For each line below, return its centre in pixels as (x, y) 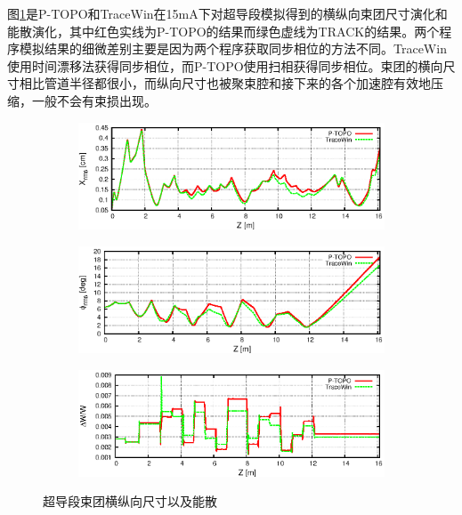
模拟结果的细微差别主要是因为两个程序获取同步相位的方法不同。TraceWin (233, 48)
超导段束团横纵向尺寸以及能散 (130, 501)
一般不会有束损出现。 (94, 100)
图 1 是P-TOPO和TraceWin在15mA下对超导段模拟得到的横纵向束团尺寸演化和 (227, 13)
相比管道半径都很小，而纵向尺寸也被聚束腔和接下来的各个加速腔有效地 (225, 83)
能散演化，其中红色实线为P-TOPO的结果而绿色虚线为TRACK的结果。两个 (223, 31)
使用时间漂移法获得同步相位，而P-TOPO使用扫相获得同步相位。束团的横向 (225, 65)
